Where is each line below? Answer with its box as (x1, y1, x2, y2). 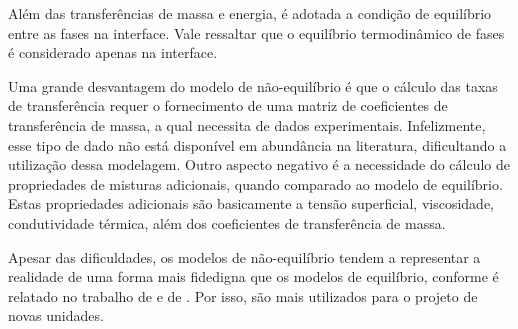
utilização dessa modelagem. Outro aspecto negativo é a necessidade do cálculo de (8, 154, 511, 175)
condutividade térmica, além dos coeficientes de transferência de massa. (8, 212, 446, 233)
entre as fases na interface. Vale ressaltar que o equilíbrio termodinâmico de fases (8, 22, 505, 43)
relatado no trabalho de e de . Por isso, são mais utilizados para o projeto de (8, 285, 478, 306)
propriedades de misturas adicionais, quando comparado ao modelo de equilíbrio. (8, 173, 503, 194)
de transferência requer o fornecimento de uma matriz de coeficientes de (8, 95, 448, 116)
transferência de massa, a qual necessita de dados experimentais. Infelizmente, (8, 114, 486, 135)
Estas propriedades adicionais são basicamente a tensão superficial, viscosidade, (8, 193, 495, 214)
